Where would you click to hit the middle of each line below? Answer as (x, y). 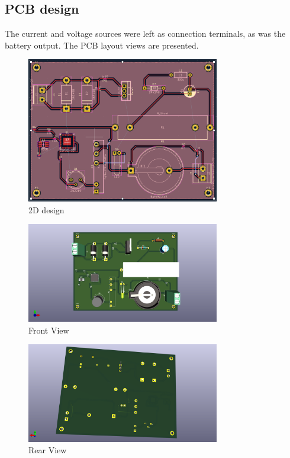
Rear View (48, 450)
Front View (49, 330)
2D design (46, 209)
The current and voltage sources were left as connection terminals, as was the (145, 33)
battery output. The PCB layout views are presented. (102, 45)
